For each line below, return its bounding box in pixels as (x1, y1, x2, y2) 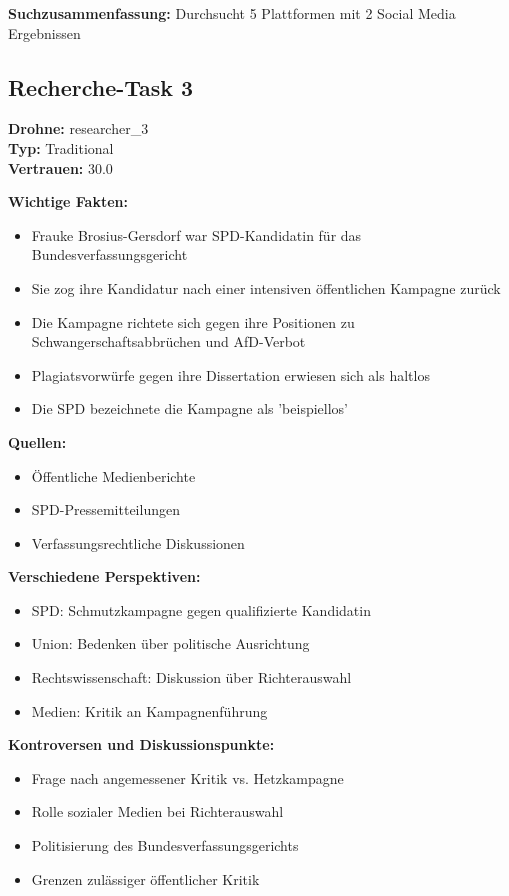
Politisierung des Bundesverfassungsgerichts (31, 835, 299, 856)
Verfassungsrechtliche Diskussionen (31, 532, 245, 553)
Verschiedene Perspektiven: (8, 566, 201, 587)
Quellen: (8, 431, 67, 452)
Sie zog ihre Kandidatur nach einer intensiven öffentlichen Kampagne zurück (31, 277, 501, 298)
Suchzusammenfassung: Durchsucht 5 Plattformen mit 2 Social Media (8, 3, 456, 23)
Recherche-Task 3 (8, 71, 194, 102)
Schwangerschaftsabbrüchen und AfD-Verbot (31, 331, 306, 352)
